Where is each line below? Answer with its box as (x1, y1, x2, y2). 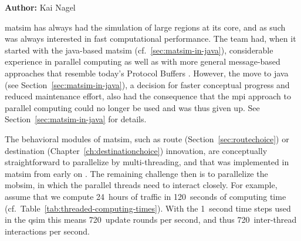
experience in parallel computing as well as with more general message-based (5, 55, 280, 68)
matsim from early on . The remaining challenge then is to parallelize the (5, 167, 268, 179)
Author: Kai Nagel (5, 1, 76, 13)
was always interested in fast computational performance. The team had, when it (5, 32, 296, 45)
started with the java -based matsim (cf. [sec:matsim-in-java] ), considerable (5, 43, 273, 56)
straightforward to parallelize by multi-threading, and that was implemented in (5, 156, 289, 168)
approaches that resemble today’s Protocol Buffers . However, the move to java (5, 66, 289, 79)
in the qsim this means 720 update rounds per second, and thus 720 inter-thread (5, 213, 297, 226)
